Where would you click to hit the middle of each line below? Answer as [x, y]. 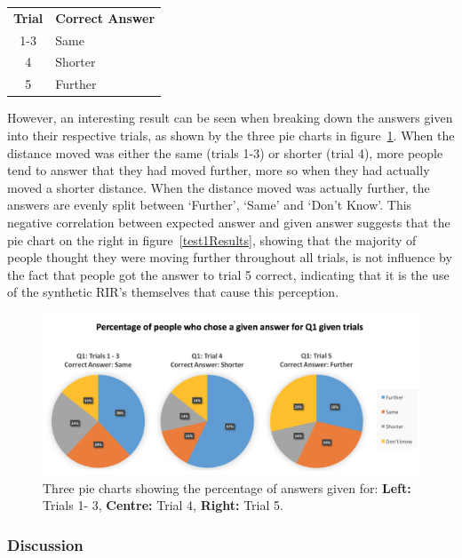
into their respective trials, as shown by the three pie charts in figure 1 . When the [231, 135]
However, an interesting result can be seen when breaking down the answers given [230, 118]
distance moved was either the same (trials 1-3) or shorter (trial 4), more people [225, 152]
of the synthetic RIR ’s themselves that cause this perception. [173, 292]
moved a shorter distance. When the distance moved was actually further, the [219, 187]
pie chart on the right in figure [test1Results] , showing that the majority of [212, 239]
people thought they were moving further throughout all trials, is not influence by [230, 257]
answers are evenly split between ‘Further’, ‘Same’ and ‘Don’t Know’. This [210, 205]
